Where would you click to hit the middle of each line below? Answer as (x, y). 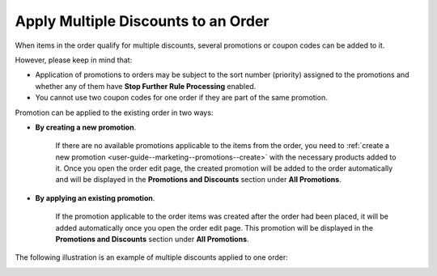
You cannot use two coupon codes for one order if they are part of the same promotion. (181, 98)
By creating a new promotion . (86, 127)
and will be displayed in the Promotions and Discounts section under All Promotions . (198, 180)
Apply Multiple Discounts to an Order (142, 21)
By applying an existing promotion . (95, 197)
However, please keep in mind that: (74, 60)
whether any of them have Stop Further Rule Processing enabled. (146, 86)
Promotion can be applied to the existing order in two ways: (114, 113)
